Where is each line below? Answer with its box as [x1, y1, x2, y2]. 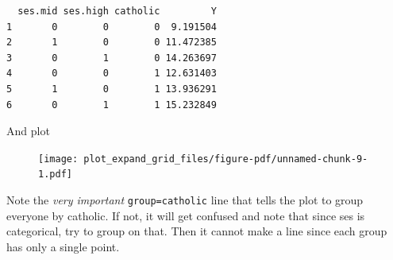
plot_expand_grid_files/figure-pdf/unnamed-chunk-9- [83, 153, 368, 165]
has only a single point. [6, 238, 120, 254]
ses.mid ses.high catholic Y [17, 6, 217, 17]
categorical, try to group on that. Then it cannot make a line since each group [6, 223, 387, 239]
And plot [6, 122, 50, 139]
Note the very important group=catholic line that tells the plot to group [6, 192, 364, 208]
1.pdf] [38, 169, 72, 180]
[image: [38, 153, 79, 165]
